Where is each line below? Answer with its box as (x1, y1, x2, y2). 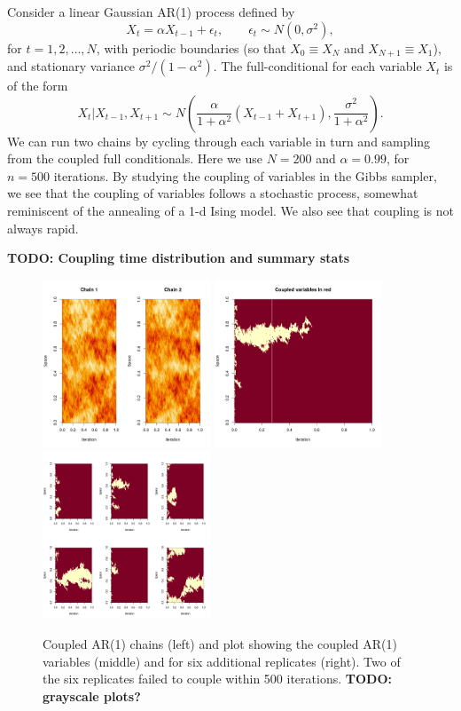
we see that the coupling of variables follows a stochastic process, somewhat (7, 184, 418, 202)
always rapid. (7, 218, 79, 237)
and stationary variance (7, 57, 136, 75)
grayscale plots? (43, 686, 141, 705)
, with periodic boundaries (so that (96, 38, 286, 57)
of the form (7, 76, 68, 95)
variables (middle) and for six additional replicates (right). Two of (43, 652, 401, 670)
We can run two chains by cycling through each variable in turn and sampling (7, 131, 431, 150)
